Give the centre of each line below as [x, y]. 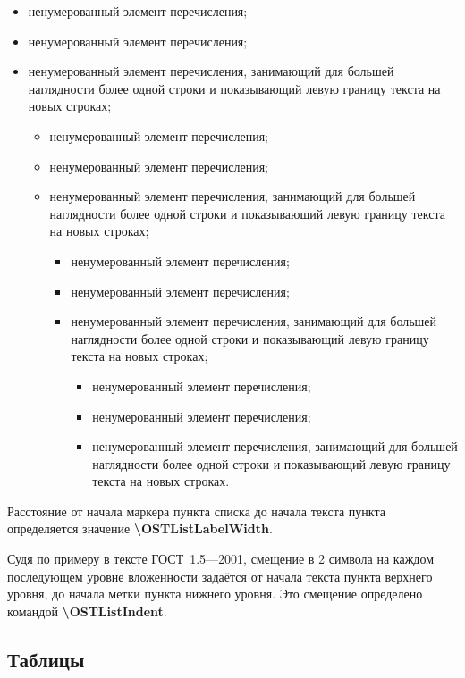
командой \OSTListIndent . [87, 611]
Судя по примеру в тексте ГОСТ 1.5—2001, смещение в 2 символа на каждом [221, 559]
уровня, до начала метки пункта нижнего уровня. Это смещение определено [215, 594]
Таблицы [46, 659]
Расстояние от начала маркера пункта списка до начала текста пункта [196, 511]
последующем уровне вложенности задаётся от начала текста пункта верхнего [220, 576]
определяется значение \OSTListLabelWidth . [140, 528]
